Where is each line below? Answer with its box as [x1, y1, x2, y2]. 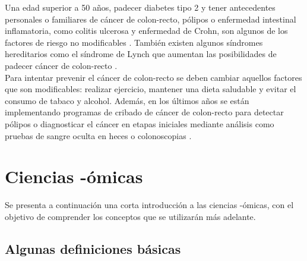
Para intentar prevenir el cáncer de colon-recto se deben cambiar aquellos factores [5, 71, 302, 83]
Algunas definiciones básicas [5, 239, 181, 257]
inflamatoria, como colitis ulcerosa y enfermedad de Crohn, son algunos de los [5, 24, 288, 37]
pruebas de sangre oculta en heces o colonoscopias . [5, 129, 192, 141]
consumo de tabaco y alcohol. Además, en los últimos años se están [5, 94, 249, 106]
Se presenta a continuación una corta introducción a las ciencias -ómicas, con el [5, 199, 294, 211]
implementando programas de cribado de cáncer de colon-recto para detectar [5, 106, 284, 118]
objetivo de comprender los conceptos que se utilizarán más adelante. [5, 210, 256, 222]
